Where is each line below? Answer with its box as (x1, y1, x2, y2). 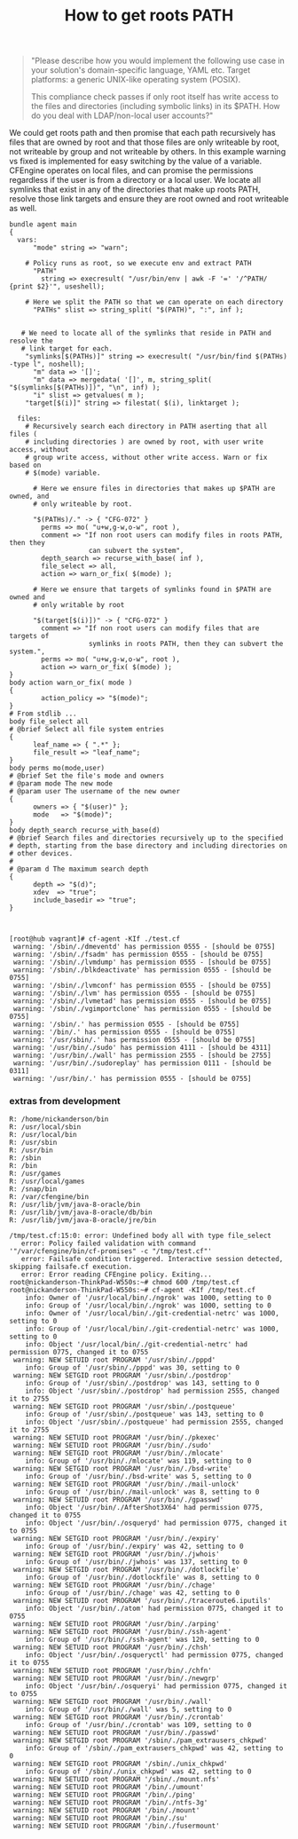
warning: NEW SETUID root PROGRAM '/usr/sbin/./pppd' (12, 1355, 216, 1365)
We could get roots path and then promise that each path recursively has (9, 128, 277, 138)
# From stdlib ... (9, 709, 77, 719)
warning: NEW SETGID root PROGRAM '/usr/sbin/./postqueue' (12, 1402, 237, 1411)
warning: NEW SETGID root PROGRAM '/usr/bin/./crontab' (12, 1713, 224, 1722)
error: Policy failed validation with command (20, 1239, 197, 1248)
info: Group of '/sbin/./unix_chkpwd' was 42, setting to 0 (25, 1767, 252, 1776)
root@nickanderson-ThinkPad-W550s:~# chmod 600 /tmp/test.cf (9, 1278, 240, 1287)
